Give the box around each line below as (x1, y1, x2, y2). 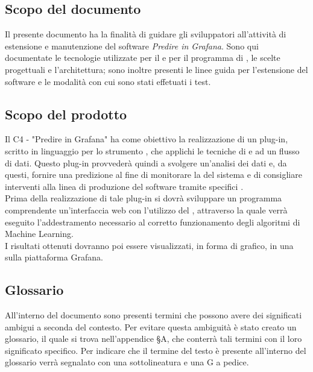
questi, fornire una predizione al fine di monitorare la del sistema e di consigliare (5, 168, 302, 181)
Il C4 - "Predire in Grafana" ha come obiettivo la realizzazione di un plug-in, (5, 133, 288, 145)
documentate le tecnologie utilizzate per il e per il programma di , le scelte (5, 51, 280, 64)
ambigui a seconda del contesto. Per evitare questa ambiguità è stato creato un (5, 320, 297, 333)
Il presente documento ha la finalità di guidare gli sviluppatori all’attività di (5, 28, 286, 40)
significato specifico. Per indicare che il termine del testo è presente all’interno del (5, 344, 306, 356)
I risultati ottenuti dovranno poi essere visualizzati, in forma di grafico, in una (5, 239, 294, 251)
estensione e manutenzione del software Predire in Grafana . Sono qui (5, 39, 259, 52)
